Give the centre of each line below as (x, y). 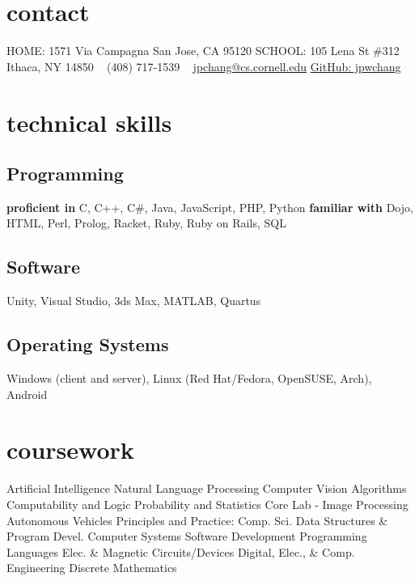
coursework (70, 450)
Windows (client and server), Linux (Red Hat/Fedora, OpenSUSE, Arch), (189, 378)
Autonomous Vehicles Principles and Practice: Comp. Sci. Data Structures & (197, 520)
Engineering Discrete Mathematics (92, 568)
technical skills (89, 122)
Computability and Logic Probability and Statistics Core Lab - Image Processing (207, 504)
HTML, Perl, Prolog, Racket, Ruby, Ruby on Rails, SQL (146, 223)
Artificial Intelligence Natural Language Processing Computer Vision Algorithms (207, 488)
